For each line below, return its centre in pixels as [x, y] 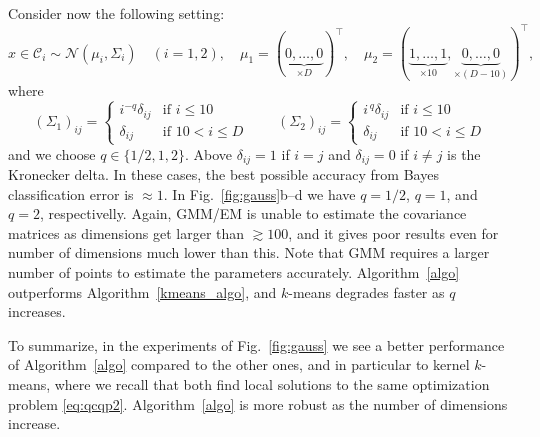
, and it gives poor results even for [393, 232]
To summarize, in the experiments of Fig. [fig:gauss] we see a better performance [256, 344]
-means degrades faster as [366, 291]
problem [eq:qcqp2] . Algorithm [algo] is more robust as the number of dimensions [258, 403]
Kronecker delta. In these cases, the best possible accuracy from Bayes [223, 174]
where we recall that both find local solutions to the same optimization [272, 383]
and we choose [52, 153]
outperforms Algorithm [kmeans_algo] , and [142, 291]
